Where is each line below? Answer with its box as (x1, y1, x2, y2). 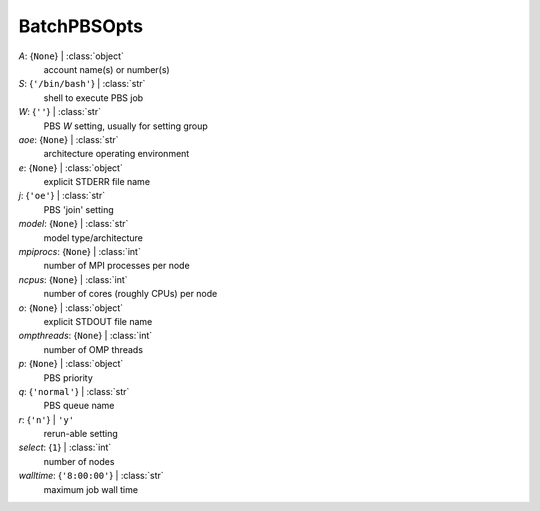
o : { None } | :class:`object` (18, 301, 124, 314)
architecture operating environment (43, 148, 190, 160)
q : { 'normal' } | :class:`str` (18, 385, 130, 397)
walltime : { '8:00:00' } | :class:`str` (18, 470, 164, 482)
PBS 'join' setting (43, 203, 114, 215)
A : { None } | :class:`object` (18, 50, 125, 62)
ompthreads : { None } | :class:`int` (18, 330, 153, 342)
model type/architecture (43, 231, 144, 244)
